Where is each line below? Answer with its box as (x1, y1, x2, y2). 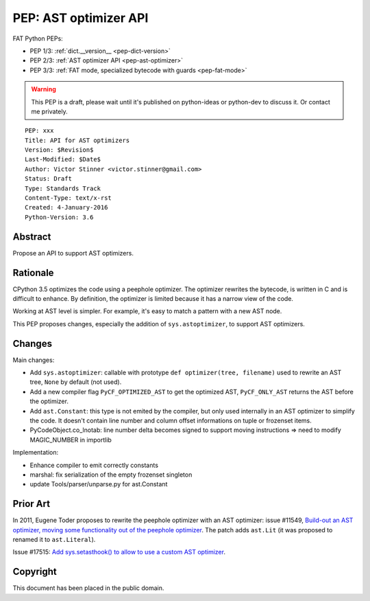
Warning (31, 85, 56, 93)
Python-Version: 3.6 (25, 213, 94, 221)
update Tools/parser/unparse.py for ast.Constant (29, 480, 168, 488)
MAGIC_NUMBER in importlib (29, 435, 112, 444)
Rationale (12, 267, 54, 278)
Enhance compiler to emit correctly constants (29, 461, 159, 469)
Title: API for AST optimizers (25, 136, 130, 144)
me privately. (31, 107, 68, 115)
